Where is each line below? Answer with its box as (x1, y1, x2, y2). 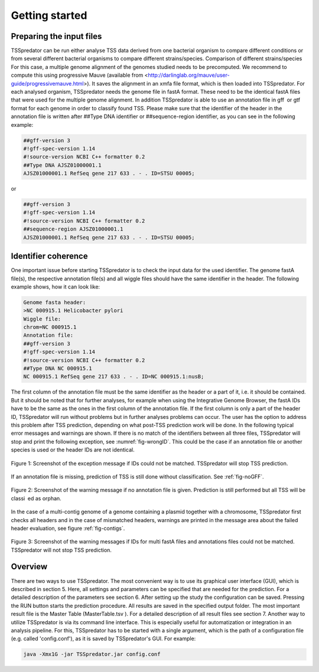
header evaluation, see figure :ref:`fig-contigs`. (11, 525, 125, 532)
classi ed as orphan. (11, 494, 61, 501)
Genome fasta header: (23, 299, 86, 306)
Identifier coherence (11, 251, 88, 261)
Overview (11, 562, 48, 572)
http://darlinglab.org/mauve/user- (148, 71, 230, 79)
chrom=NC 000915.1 (23, 324, 77, 330)
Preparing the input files (11, 31, 102, 41)
